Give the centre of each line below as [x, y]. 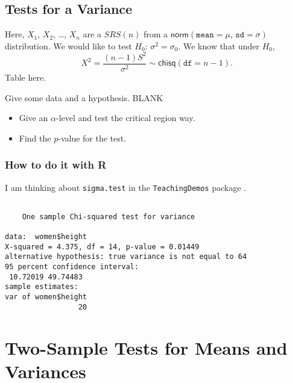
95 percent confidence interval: [72, 267]
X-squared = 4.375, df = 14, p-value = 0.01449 [102, 247]
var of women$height [46, 297]
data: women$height [46, 237]
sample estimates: [42, 287]
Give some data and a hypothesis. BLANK [84, 97]
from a [156, 34]
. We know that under [219, 45]
